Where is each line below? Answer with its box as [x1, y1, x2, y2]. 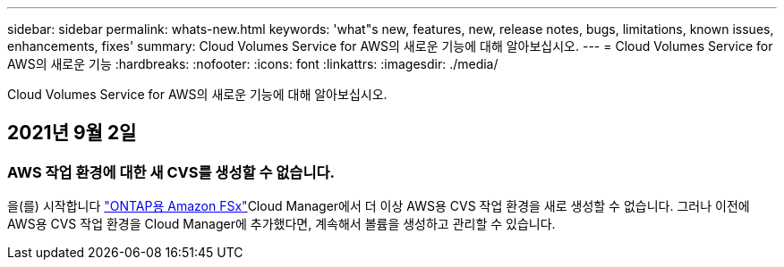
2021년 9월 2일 [7, 121, 137, 145]
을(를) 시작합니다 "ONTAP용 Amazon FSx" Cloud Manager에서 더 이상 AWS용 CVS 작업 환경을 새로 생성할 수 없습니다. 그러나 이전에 [7, 198, 750, 214]
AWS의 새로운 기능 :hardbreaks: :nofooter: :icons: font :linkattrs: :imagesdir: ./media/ [7, 56, 499, 71]
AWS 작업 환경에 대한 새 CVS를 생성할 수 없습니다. [7, 163, 335, 181]
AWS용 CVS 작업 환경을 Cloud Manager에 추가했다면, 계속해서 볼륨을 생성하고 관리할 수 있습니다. [7, 216, 556, 232]
